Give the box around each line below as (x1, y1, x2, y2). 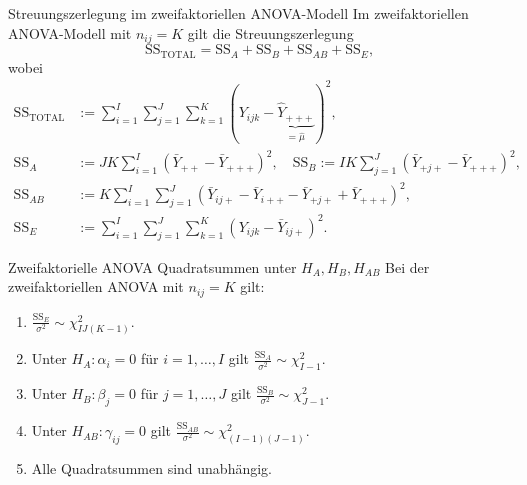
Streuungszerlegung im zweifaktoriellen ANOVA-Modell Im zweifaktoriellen (8, 3, 469, 23)
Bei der (385, 256, 430, 277)
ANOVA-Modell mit (8, 22, 132, 43)
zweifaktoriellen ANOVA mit (8, 276, 184, 297)
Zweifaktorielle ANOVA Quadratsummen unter (8, 256, 297, 277)
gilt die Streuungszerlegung (187, 22, 354, 43)
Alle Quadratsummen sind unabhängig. (31, 457, 272, 478)
